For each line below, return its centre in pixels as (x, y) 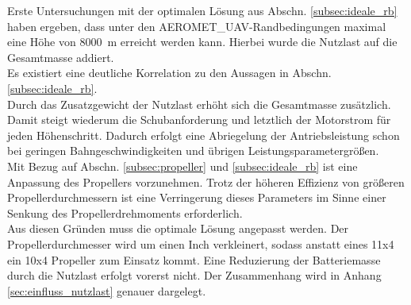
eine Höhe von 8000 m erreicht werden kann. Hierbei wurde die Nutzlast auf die (202, 42)
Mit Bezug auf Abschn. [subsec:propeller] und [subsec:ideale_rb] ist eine (182, 166)
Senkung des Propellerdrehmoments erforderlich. (125, 212)
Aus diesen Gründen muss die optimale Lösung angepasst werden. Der (178, 228)
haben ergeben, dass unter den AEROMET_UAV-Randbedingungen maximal (197, 26)
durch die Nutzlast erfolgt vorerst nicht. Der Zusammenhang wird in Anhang (194, 275)
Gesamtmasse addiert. (61, 57)
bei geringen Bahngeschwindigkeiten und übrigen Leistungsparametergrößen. (193, 151)
